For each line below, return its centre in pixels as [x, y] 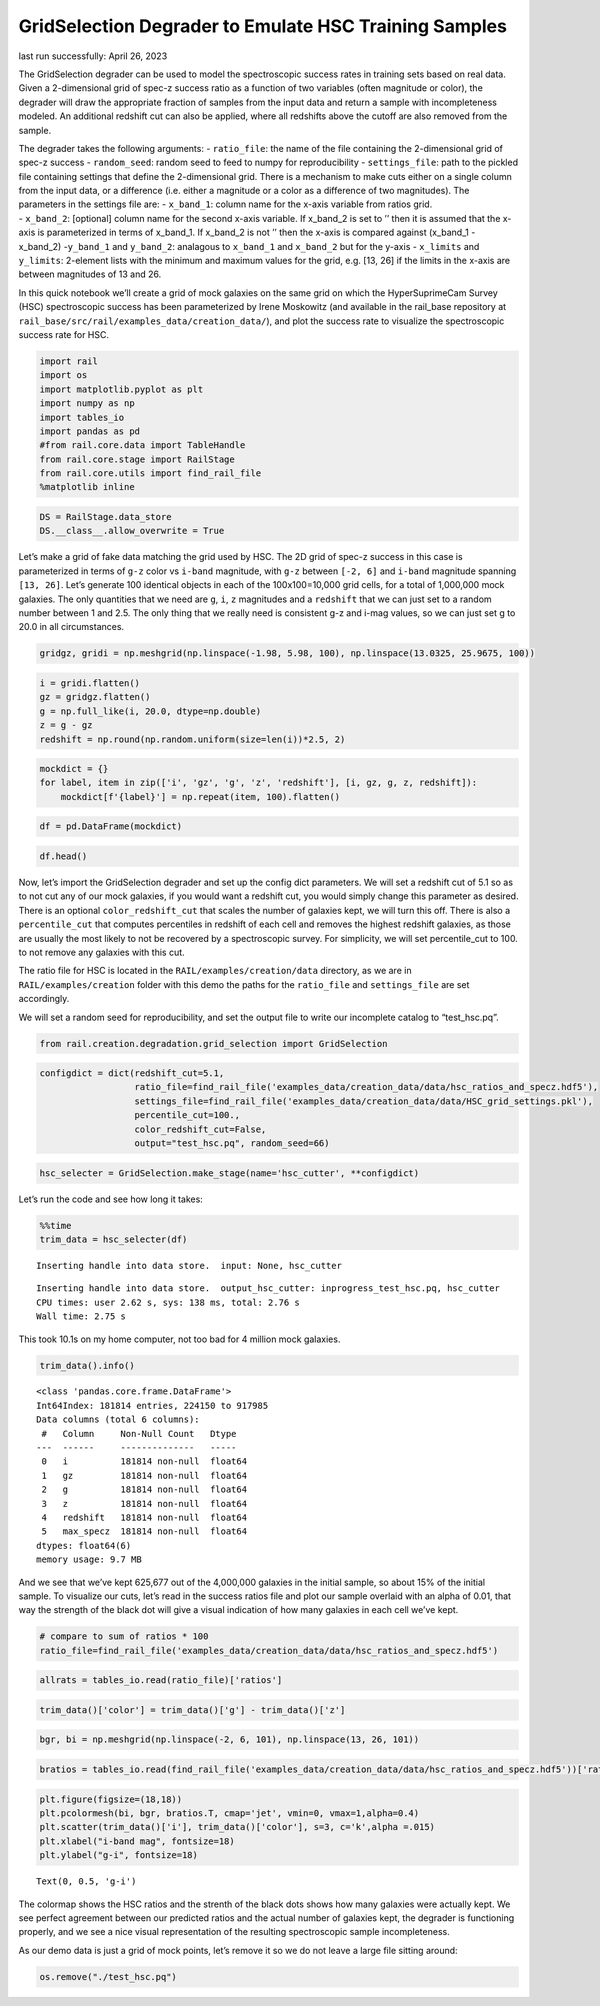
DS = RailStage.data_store [105, 517]
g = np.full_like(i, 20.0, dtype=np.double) [150, 711]
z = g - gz [66, 725]
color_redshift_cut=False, [200, 1129]
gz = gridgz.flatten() [95, 697]
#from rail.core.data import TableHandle [142, 445]
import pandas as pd [89, 431]
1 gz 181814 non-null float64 [144, 1475]
